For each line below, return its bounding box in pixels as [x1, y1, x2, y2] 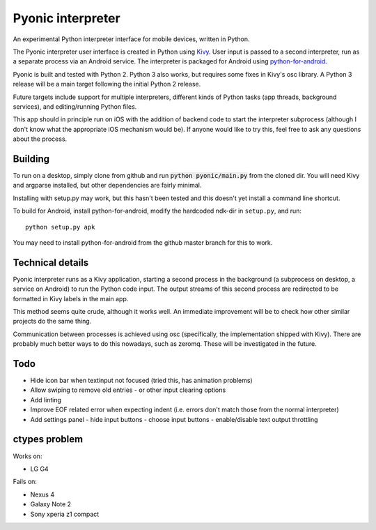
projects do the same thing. [13, 317, 92, 326]
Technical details [13, 257, 89, 268]
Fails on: [13, 478, 38, 486]
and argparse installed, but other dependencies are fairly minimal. [13, 181, 202, 190]
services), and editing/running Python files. [13, 102, 137, 111]
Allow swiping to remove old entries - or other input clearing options [30, 386, 226, 394]
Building [13, 153, 50, 165]
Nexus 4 [30, 490, 55, 499]
